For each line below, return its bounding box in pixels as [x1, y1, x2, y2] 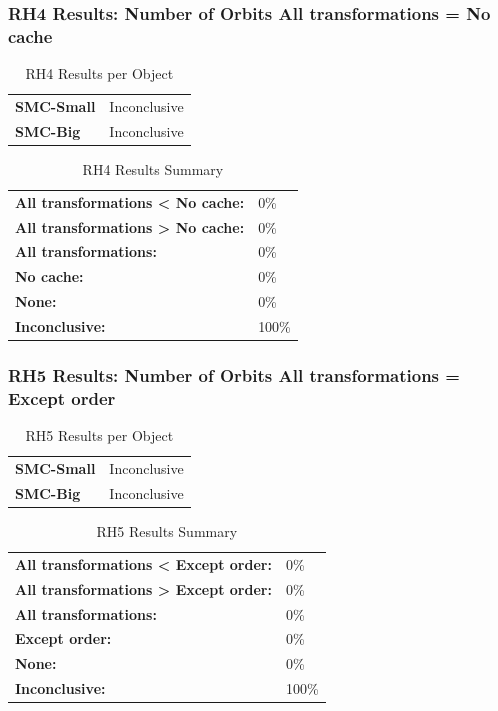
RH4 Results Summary [82, 158, 224, 179]
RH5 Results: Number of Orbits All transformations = [8, 363, 460, 387]
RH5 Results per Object [25, 425, 174, 446]
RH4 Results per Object [25, 63, 174, 84]
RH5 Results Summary [96, 521, 238, 541]
